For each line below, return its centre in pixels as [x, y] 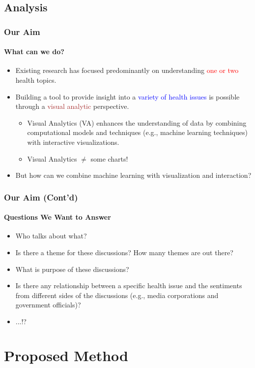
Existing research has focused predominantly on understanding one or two [127, 70]
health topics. [36, 80]
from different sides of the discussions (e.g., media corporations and [117, 295]
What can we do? [34, 51]
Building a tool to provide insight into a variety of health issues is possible [127, 96]
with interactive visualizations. [73, 142]
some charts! [109, 158]
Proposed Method [66, 355]
